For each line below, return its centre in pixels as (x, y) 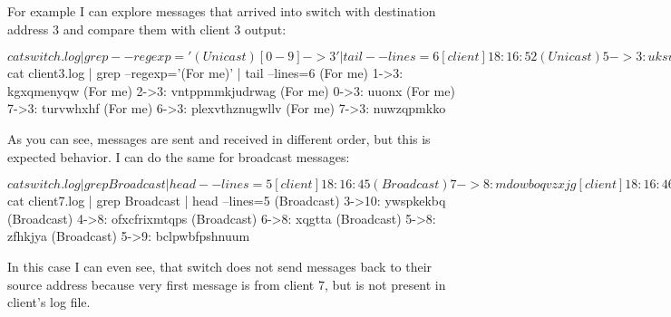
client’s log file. (49, 302)
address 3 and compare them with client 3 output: (147, 29)
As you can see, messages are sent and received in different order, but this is (219, 138)
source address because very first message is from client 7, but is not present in (227, 284)
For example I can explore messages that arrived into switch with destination (222, 11)
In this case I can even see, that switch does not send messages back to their (220, 266)
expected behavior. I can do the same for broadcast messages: (179, 156)
